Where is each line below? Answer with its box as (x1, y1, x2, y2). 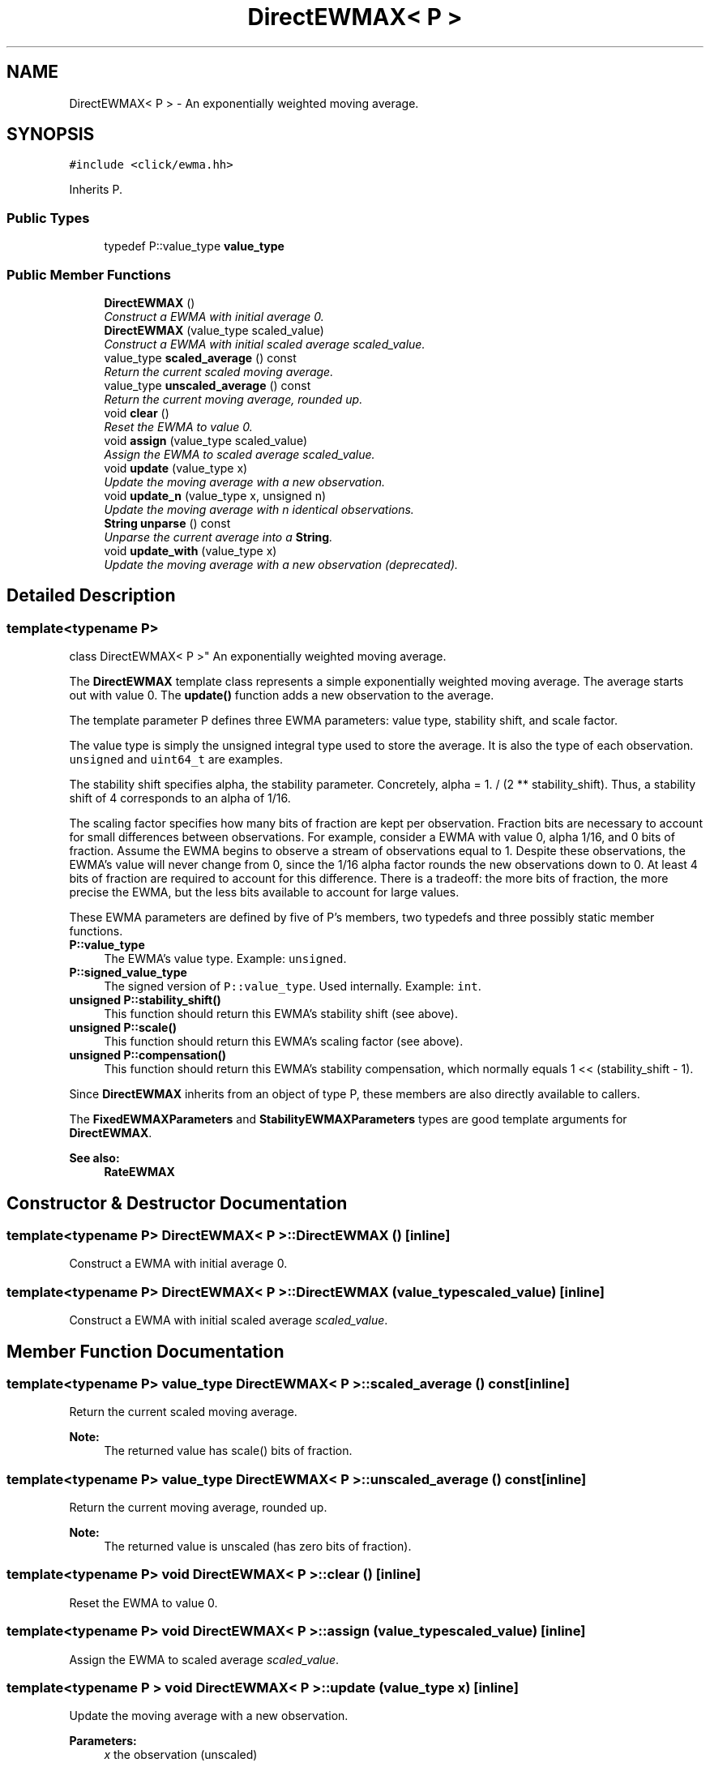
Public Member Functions (6, 266, 171, 283)
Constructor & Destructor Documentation (6, 1192, 348, 1213)
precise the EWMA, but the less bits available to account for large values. (69, 885, 460, 900)
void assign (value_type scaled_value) (104, 433, 307, 447)
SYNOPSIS (6, 124, 95, 145)
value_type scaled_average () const (104, 350, 297, 365)
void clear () (104, 405, 169, 420)
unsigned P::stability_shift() (69, 993, 221, 1008)
